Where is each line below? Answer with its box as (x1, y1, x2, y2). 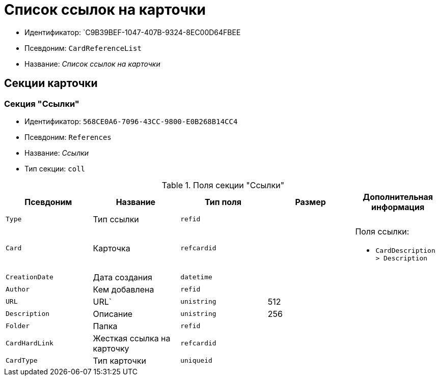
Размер (295, 196, 326, 207)
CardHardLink (6, 339, 53, 347)
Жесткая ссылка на (93, 333, 171, 343)
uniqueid (180, 357, 212, 365)
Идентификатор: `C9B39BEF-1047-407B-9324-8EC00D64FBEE (24, 27, 241, 37)
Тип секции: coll (24, 164, 86, 173)
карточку (93, 343, 129, 354)
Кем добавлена (93, 284, 154, 295)
